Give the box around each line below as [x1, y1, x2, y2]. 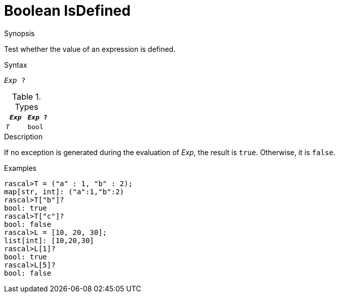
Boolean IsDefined [4, 2, 131, 19]
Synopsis [4, 28, 35, 38]
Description [4, 132, 43, 141]
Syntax [4, 60, 27, 69]
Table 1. [12, 91, 41, 102]
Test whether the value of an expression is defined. [4, 44, 176, 53]
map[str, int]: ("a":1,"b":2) [4, 187, 125, 196]
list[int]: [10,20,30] [4, 236, 95, 245]
